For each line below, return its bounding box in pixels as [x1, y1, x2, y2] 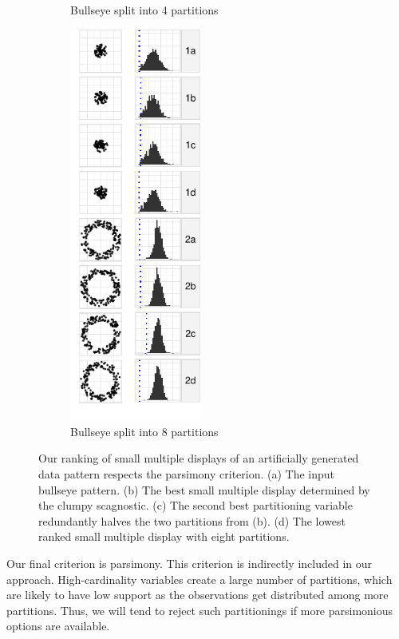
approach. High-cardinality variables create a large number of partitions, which [6, 570, 393, 587]
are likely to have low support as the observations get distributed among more [6, 586, 389, 603]
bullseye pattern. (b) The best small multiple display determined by [38, 481, 370, 498]
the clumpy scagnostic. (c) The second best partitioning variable [38, 497, 353, 514]
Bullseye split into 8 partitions [70, 423, 219, 439]
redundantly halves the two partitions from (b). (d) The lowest [38, 512, 346, 529]
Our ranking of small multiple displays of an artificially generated [38, 450, 359, 466]
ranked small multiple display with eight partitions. [38, 528, 290, 545]
